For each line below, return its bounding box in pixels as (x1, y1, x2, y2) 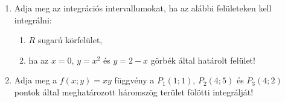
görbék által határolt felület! (150, 53, 255, 66)
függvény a (114, 74, 155, 86)
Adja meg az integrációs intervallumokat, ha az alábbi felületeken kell (14, 2, 272, 14)
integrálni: (14, 13, 52, 26)
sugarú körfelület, (37, 34, 103, 46)
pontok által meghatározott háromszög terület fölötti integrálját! (14, 85, 254, 98)
